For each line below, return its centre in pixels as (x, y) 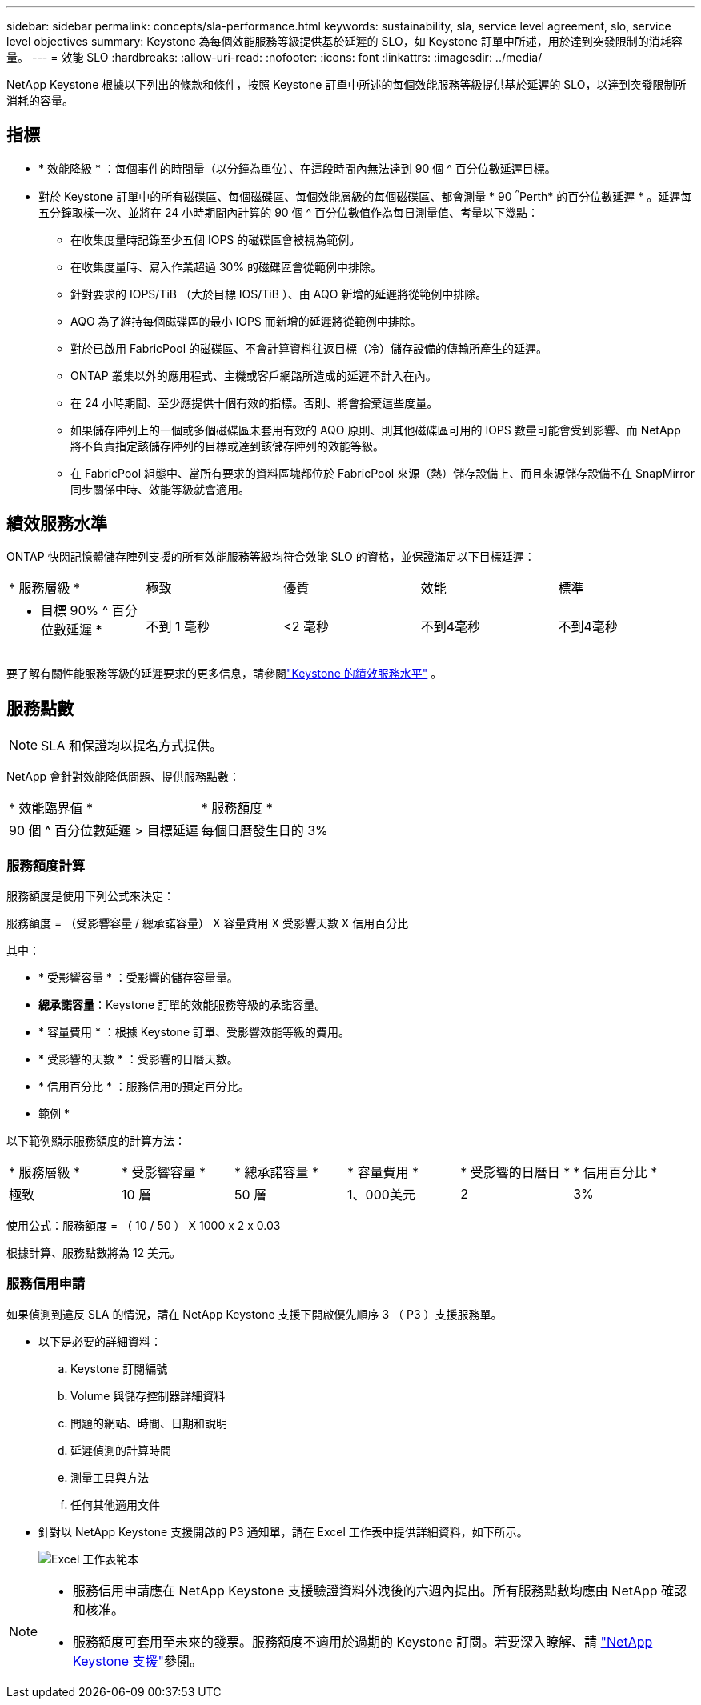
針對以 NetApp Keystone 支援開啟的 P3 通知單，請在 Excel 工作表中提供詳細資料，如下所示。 (283, 1531)
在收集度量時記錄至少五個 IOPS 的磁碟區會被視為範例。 (216, 239)
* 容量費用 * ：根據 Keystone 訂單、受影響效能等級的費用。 (194, 1031)
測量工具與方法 (110, 1477)
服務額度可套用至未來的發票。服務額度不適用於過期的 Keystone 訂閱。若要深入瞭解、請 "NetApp (363, 1641)
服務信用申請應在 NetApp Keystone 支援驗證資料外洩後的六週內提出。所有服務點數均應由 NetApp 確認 (380, 1590)
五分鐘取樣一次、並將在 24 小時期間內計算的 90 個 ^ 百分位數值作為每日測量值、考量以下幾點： (289, 212)
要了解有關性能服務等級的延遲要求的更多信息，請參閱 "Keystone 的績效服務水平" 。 (224, 674)
